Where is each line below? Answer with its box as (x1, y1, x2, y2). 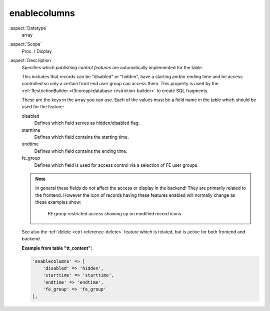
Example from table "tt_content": (21, 245, 92, 251)
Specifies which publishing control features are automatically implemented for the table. (21, 64, 203, 70)
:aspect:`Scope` (9, 41, 42, 47)
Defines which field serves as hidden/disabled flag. (34, 120, 140, 126)
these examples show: (35, 199, 81, 205)
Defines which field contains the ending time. (34, 148, 127, 154)
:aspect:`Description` (9, 58, 52, 64)
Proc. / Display (21, 48, 52, 54)
